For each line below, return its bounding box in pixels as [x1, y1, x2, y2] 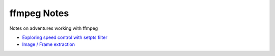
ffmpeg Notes [9, 8, 69, 19]
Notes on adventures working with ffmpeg [9, 25, 98, 31]
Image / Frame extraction [22, 41, 75, 47]
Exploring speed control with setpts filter [22, 34, 107, 40]
